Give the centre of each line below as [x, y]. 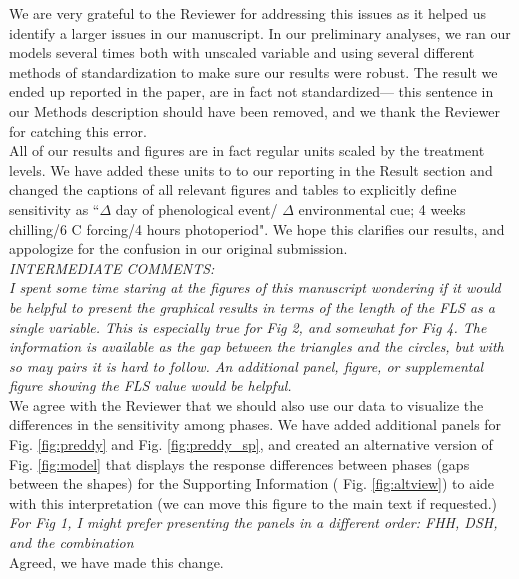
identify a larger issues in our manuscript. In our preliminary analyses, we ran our [260, 32]
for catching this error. [78, 130]
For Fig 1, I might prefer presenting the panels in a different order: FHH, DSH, [253, 522]
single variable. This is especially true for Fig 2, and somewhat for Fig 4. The [248, 326]
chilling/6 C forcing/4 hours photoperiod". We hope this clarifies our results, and [257, 228]
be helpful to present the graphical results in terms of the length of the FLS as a [252, 306]
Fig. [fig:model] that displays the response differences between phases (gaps [239, 463]
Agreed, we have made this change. [116, 561]
